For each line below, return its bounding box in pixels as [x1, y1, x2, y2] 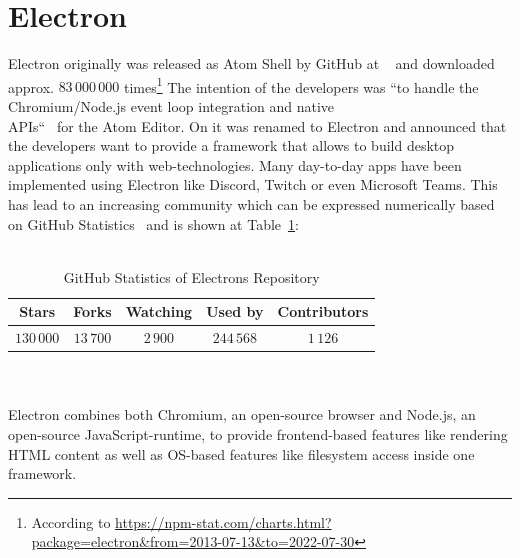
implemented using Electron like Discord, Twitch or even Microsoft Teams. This [8, 174, 498, 195]
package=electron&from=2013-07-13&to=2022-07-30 [31, 531, 355, 552]
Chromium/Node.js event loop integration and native [8, 95, 335, 116]
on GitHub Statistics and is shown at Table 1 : [8, 213, 299, 234]
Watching [125, 301, 193, 322]
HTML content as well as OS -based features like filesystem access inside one [8, 443, 475, 464]
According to [31, 511, 111, 532]
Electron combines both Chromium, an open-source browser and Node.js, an [8, 404, 476, 425]
